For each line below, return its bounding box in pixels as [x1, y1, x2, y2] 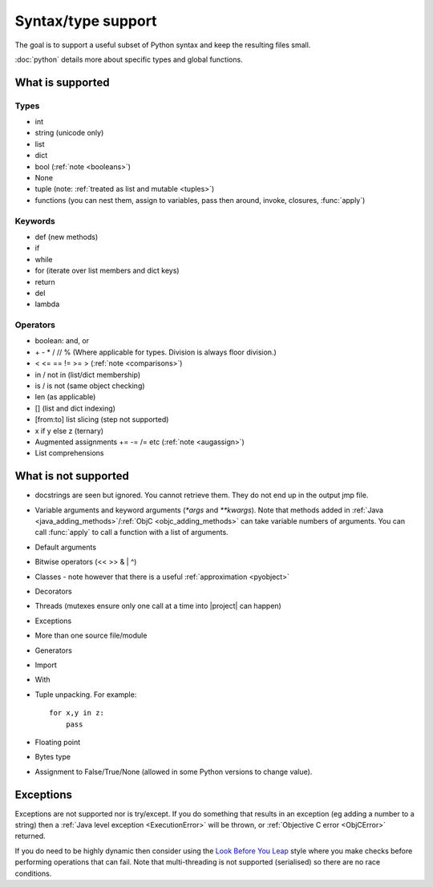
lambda [34, 299, 60, 309]
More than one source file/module [34, 630, 148, 641]
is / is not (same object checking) [34, 381, 145, 391]
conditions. [14, 869, 52, 878]
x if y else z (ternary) [34, 426, 104, 435]
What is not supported [14, 469, 130, 483]
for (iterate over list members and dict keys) [34, 265, 180, 276]
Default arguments [34, 542, 96, 552]
